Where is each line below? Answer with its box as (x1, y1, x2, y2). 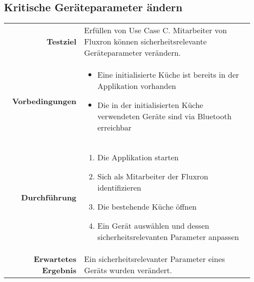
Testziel (46, 36, 77, 47)
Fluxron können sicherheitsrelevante (84, 36, 207, 47)
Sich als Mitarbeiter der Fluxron (97, 171, 209, 182)
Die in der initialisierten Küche (97, 99, 203, 111)
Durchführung (21, 191, 77, 203)
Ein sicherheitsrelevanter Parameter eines (84, 253, 225, 265)
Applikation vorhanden (97, 80, 176, 92)
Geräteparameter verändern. (84, 47, 181, 59)
